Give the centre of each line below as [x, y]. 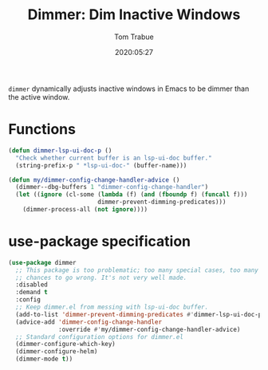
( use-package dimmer [43, 262]
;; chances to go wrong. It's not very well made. [101, 277]
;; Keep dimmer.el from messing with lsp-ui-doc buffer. [112, 307]
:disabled [32, 285]
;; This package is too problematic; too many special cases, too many [137, 270]
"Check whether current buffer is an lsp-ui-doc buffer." [114, 158]
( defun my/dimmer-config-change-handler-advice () [94, 180]
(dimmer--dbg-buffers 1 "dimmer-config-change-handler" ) [112, 187]
